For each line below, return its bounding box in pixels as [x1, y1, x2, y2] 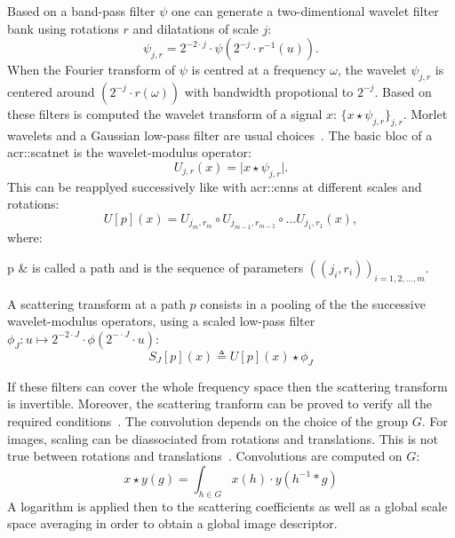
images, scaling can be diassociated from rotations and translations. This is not [7, 429, 438, 447]
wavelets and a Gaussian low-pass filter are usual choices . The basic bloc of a [7, 125, 433, 144]
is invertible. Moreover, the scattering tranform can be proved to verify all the [7, 394, 433, 413]
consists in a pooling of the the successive [200, 294, 426, 313]
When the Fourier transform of [7, 60, 176, 79]
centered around [7, 82, 95, 100]
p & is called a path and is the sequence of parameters [7, 257, 304, 276]
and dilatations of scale [132, 19, 259, 37]
